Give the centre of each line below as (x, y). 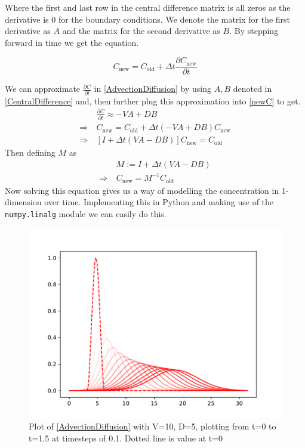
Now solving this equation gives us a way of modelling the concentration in (142, 190)
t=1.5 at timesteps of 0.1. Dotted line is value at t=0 (126, 438)
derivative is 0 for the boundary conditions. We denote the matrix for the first (148, 19)
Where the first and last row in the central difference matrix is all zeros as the (148, 7)
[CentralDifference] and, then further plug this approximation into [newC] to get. (153, 101)
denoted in (252, 89)
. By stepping (254, 31)
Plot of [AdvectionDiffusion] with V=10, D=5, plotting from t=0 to (152, 426)
